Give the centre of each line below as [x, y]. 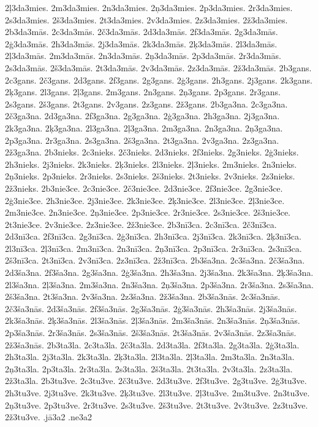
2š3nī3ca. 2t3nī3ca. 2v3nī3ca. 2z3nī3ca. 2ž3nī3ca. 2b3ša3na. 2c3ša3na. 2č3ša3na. [155, 260]
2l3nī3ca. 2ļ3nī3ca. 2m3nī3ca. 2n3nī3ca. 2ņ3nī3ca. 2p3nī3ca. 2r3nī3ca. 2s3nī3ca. [153, 248]
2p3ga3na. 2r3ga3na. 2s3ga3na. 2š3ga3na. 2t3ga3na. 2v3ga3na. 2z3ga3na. [142, 140]
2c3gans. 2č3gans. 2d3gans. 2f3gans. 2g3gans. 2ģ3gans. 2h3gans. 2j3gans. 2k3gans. [159, 80]
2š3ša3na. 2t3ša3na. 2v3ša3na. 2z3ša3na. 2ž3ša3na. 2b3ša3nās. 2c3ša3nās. [143, 296]
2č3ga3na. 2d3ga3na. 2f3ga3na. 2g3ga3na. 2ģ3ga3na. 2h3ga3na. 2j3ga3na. [142, 116]
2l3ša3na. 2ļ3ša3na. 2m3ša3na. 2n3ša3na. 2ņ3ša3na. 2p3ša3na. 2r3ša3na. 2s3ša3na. [159, 284]
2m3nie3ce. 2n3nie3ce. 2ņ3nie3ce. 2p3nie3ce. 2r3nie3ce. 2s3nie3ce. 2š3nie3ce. [148, 212]
